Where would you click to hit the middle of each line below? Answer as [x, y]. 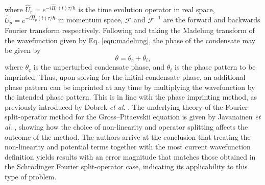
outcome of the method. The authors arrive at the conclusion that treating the [128, 136]
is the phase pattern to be [215, 67]
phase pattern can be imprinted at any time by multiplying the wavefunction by [130, 87]
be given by [23, 50]
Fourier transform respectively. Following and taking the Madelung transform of [130, 30]
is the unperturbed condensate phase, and [99, 67]
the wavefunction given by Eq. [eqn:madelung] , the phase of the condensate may [130, 40]
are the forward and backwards [212, 20]
